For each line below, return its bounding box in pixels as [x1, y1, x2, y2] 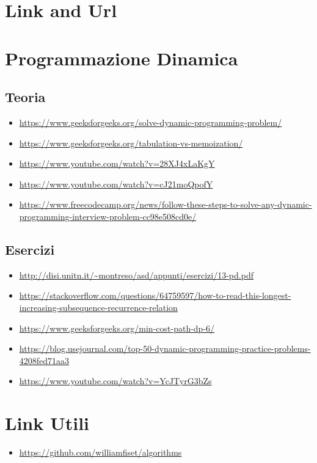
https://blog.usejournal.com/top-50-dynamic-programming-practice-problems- [19, 342, 311, 355]
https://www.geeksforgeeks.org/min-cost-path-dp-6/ [19, 321, 215, 334]
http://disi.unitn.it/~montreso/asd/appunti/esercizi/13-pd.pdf [19, 268, 253, 281]
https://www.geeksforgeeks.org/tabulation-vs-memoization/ [19, 136, 243, 149]
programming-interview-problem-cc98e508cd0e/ [19, 210, 197, 222]
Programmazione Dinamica [5, 45, 238, 70]
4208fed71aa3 [19, 354, 70, 366]
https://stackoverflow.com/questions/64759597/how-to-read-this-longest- [19, 289, 291, 302]
